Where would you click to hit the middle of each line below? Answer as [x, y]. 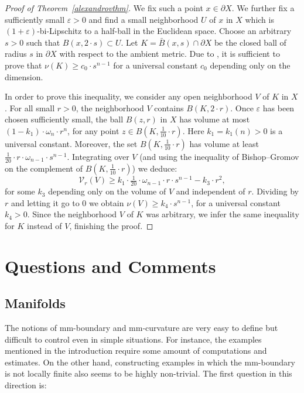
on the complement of [44, 168]
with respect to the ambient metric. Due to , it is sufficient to [170, 54]
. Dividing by [275, 191]
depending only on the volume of [107, 191]
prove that [23, 65]
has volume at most [215, 119]
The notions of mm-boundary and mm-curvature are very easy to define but [141, 328]
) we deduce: [155, 168]
